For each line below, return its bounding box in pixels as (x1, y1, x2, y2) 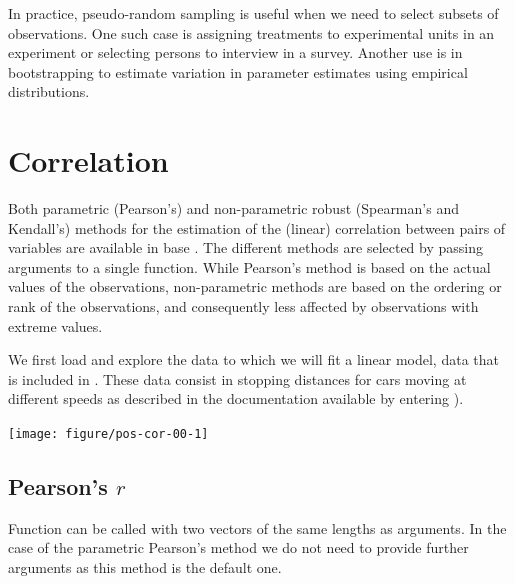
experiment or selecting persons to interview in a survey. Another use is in (8, 42, 463, 63)
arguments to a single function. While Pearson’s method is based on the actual (8, 256, 491, 277)
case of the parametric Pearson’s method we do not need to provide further (8, 537, 469, 558)
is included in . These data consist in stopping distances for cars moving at (8, 368, 467, 389)
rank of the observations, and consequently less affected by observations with (8, 296, 479, 317)
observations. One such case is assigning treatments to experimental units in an (8, 22, 495, 43)
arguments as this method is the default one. (8, 557, 282, 578)
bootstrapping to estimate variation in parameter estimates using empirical (8, 61, 468, 82)
